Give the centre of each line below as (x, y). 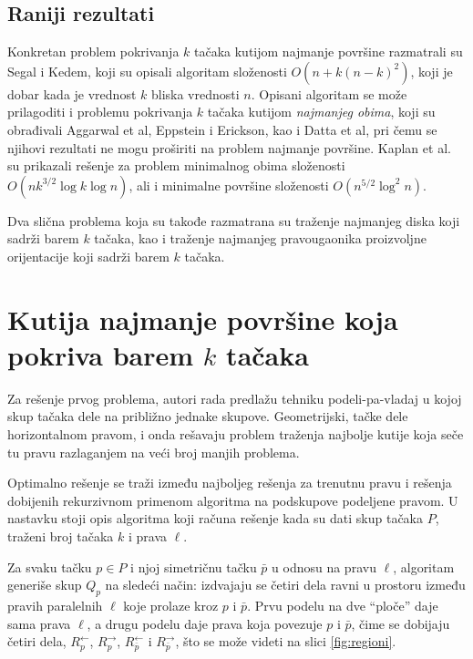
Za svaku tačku (50, 566)
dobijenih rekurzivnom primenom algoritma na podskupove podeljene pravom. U (233, 500)
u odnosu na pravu (324, 566)
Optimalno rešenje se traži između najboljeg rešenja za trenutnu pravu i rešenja (230, 483)
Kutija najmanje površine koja (203, 319)
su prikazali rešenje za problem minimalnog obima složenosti (176, 165)
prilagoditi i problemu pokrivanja (100, 112)
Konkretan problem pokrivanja (93, 51)
